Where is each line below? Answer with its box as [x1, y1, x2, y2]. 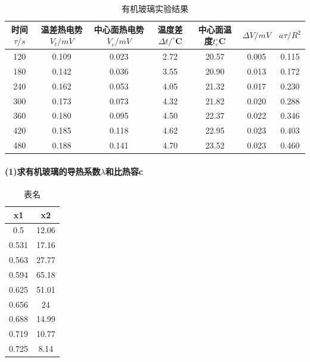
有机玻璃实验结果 [122, 2, 188, 14]
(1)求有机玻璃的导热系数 [5, 165, 101, 177]
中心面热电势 [94, 23, 144, 35]
